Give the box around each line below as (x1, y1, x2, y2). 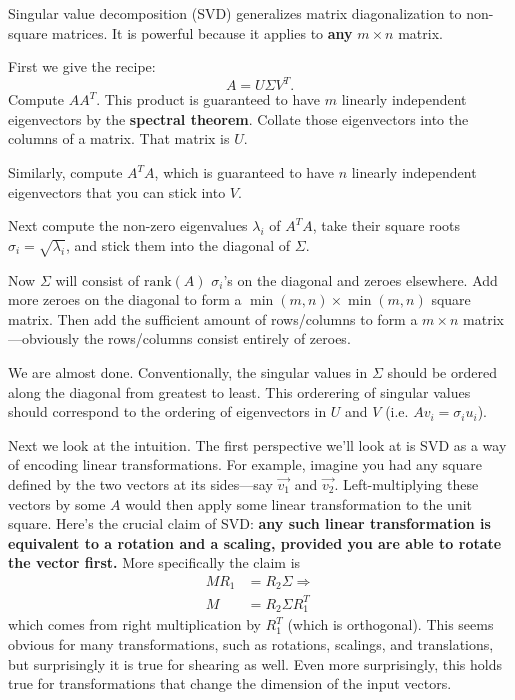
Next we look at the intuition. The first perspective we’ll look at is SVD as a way (8, 434, 507, 455)
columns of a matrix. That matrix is (8, 128, 230, 149)
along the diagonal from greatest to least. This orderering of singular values (8, 381, 471, 402)
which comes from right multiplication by (8, 614, 261, 635)
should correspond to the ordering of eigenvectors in (8, 401, 327, 422)
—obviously (8, 328, 80, 349)
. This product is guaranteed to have (96, 89, 321, 110)
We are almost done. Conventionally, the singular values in (8, 361, 368, 382)
